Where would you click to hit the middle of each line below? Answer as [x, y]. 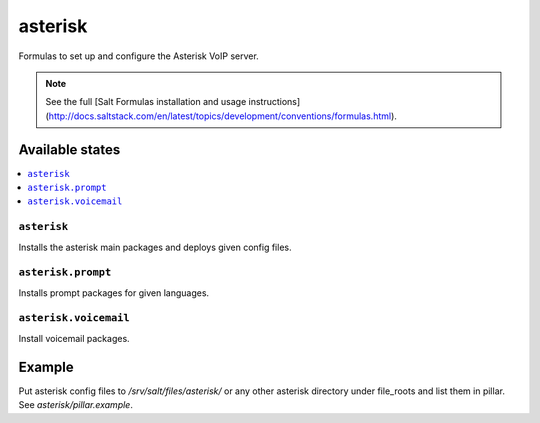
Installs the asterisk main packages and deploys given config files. [155, 247]
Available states [69, 149]
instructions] [274, 102]
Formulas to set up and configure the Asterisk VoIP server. [138, 56]
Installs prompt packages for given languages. [114, 292]
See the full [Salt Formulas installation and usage [146, 102]
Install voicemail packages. [74, 338]
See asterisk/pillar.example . [76, 405]
